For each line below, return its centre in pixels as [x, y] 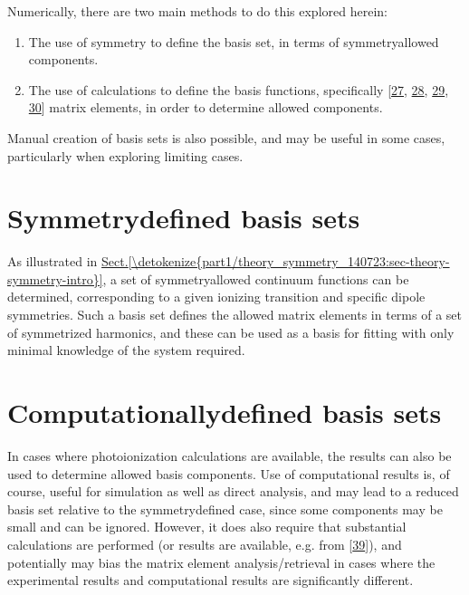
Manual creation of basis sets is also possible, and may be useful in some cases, [226, 137]
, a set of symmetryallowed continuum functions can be [256, 278]
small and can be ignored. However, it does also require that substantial [207, 527]
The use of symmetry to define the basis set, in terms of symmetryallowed [234, 41]
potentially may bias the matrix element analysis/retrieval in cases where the [221, 562]
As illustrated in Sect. [68, 261]
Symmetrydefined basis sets [184, 218]
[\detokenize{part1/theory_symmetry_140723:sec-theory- [289, 261]
